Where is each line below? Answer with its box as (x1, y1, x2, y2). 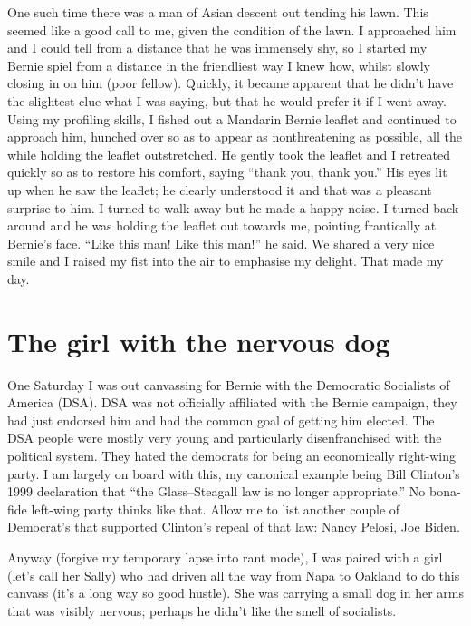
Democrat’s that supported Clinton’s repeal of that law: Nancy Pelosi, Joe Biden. (7, 517, 460, 536)
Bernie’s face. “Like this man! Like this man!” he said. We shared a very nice (7, 233, 435, 252)
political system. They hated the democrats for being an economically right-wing (7, 446, 457, 465)
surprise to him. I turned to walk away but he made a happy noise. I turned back (7, 198, 459, 217)
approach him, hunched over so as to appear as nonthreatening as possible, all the (7, 127, 462, 146)
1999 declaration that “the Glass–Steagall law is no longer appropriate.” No (7, 482, 426, 501)
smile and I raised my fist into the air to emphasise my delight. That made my (7, 251, 444, 270)
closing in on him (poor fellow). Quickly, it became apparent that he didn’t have (7, 73, 454, 93)
